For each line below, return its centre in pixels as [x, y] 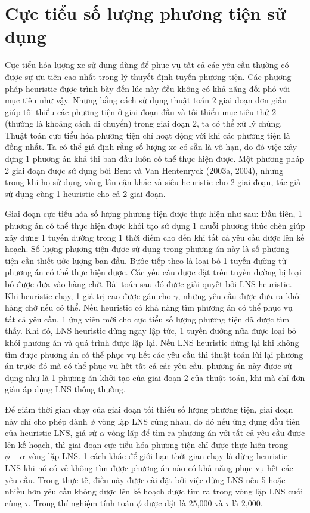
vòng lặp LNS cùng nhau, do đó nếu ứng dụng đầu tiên [199, 421]
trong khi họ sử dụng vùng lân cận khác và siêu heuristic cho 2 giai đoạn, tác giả [153, 182]
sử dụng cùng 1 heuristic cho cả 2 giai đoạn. [85, 193]
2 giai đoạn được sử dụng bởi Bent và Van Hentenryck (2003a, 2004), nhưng [144, 170]
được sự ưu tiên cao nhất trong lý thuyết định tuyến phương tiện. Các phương [148, 76]
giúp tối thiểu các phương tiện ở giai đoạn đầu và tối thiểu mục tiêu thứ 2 [141, 111]
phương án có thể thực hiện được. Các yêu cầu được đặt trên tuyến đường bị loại [153, 272]
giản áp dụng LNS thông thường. [65, 389]
